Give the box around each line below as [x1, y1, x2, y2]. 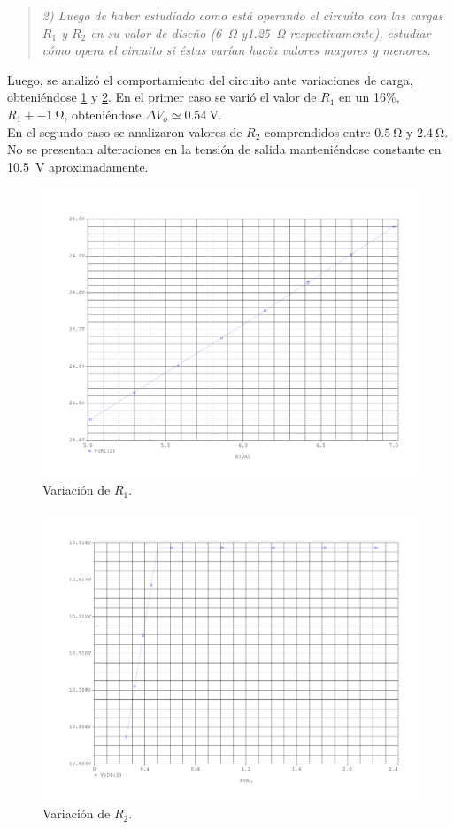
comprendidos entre [265, 122, 371, 141]
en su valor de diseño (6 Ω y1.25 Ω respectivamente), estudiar [90, 23, 431, 42]
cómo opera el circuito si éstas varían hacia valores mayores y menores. [42, 41, 431, 59]
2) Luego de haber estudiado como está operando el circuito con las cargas [42, 6, 443, 24]
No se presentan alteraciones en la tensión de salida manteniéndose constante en [7, 140, 442, 158]
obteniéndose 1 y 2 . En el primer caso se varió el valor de [7, 88, 317, 106]
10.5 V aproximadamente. [7, 157, 149, 175]
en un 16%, [339, 88, 400, 106]
